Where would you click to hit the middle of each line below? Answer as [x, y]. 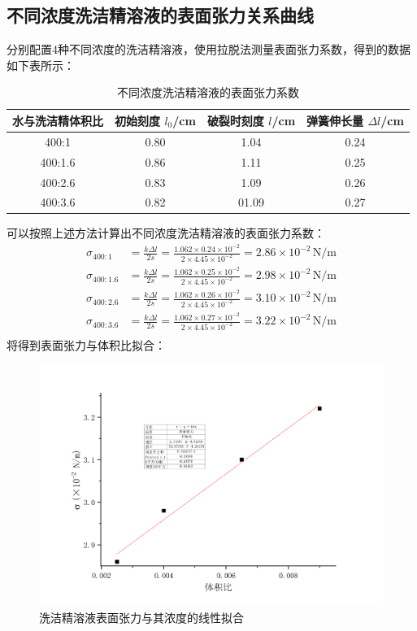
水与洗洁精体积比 [58, 120]
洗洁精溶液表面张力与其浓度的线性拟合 [141, 617]
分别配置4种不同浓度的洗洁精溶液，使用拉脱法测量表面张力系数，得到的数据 [208, 49]
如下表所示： [41, 65]
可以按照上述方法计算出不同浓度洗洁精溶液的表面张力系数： [166, 233]
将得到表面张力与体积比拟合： [86, 345]
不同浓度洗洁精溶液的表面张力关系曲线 [160, 15]
